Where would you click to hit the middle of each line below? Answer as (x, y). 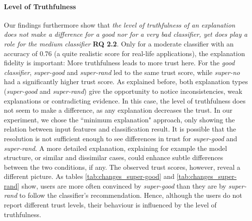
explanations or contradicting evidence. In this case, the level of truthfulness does (125, 100)
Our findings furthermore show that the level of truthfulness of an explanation (120, 24)
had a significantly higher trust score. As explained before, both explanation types (126, 81)
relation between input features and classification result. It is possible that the (120, 129)
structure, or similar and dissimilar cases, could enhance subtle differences (114, 157)
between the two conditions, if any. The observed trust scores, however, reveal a (122, 167)
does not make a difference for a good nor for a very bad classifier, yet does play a (126, 34)
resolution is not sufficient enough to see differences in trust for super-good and (121, 138)
